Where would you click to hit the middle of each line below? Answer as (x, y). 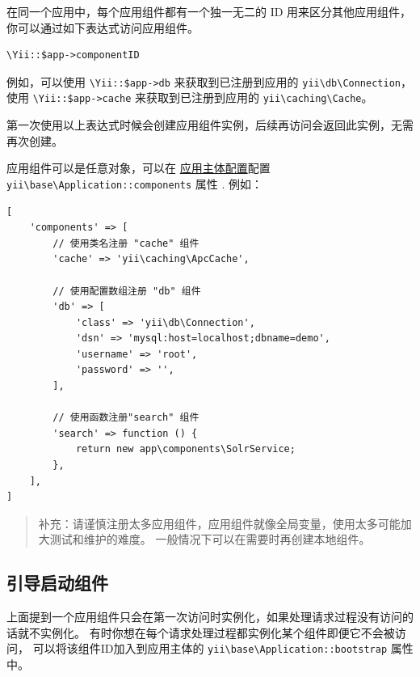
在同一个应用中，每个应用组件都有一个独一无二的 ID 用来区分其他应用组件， (209, 11)
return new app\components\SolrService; (185, 449)
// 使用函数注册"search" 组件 (126, 418)
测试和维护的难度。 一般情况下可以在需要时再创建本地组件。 (210, 539)
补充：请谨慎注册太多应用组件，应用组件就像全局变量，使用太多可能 (219, 523)
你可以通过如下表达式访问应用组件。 (103, 27)
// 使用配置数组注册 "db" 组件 (127, 291)
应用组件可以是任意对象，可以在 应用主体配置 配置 (139, 168)
